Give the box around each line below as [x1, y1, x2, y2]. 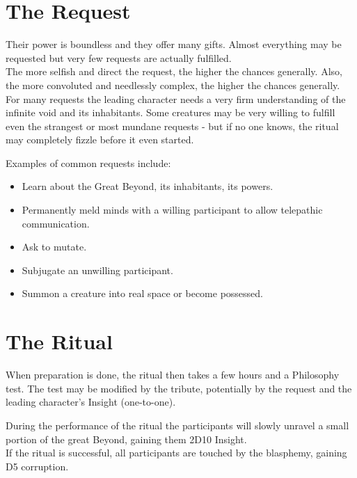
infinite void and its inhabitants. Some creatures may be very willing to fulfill [6, 105, 335, 120]
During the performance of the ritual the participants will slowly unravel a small [6, 417, 349, 432]
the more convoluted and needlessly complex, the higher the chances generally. [6, 77, 340, 92]
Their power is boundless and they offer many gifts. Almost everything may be [6, 37, 342, 51]
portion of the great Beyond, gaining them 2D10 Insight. [6, 431, 247, 446]
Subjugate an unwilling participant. [22, 262, 173, 277]
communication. [22, 216, 90, 230]
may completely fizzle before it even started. [6, 132, 194, 147]
